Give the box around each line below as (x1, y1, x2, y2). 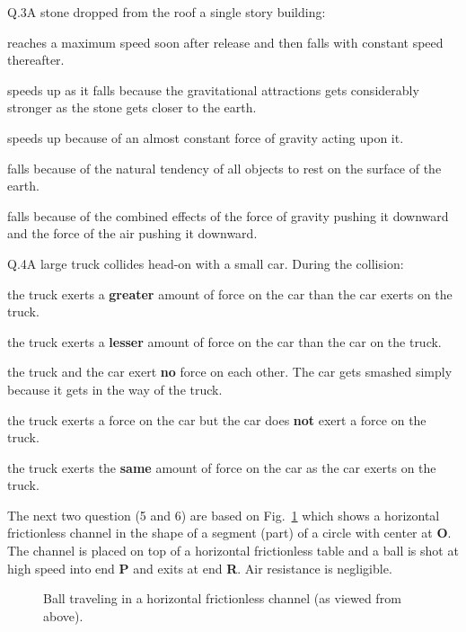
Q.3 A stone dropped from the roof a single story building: (7, 3, 326, 21)
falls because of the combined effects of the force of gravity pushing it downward (7, 206, 449, 225)
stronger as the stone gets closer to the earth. (7, 98, 257, 117)
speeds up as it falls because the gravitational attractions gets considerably (7, 80, 419, 99)
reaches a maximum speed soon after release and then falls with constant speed (7, 32, 444, 51)
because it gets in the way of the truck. (7, 379, 223, 398)
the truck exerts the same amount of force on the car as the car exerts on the (7, 458, 436, 476)
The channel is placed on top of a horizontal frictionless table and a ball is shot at (7, 541, 459, 560)
